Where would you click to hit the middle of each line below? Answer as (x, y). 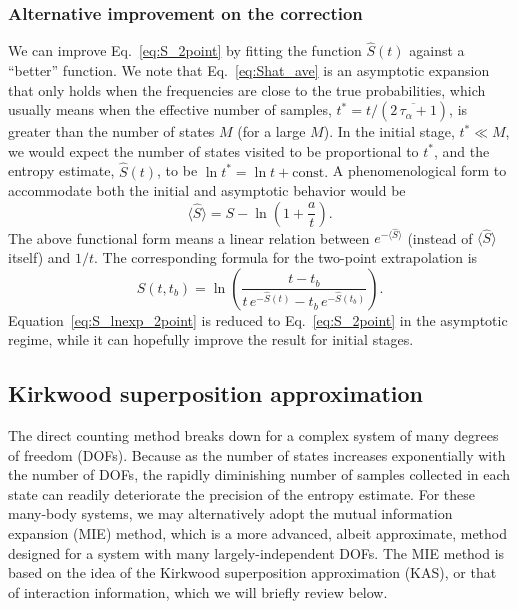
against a (437, 50)
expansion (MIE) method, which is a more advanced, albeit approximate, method (257, 533)
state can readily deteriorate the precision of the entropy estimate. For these (241, 493)
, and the (462, 150)
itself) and (39, 257)
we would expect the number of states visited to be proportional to (213, 150)
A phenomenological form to (419, 170)
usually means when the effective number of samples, (170, 109)
